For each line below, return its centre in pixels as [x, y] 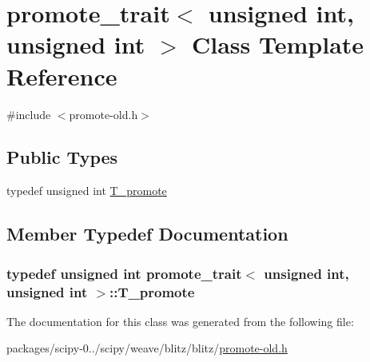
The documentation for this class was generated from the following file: [180, 321]
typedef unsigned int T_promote [87, 191]
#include [29, 114]
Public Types [62, 157]
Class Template [278, 44]
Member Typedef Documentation [147, 234]
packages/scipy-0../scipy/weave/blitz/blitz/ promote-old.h [147, 348]
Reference [62, 76]
